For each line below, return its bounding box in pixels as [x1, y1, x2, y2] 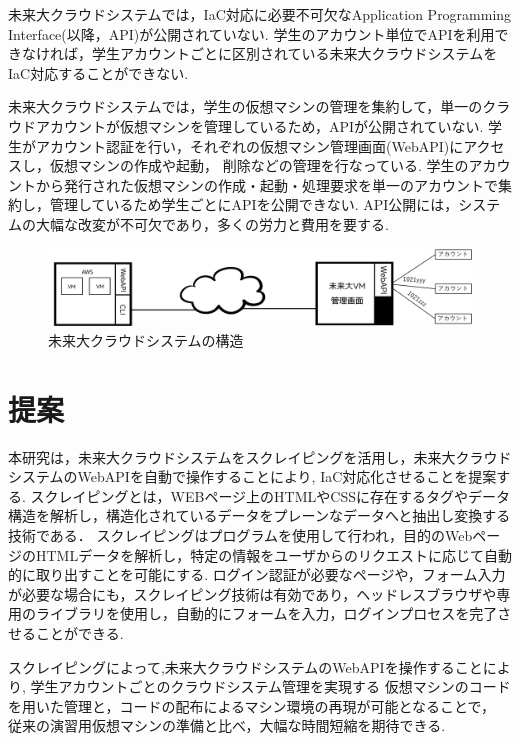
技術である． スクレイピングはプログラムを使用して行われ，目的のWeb [8, 525, 473, 546]
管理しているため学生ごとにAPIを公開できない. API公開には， [49, 194, 459, 215]
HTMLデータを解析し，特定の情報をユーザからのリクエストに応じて [35, 544, 484, 565]
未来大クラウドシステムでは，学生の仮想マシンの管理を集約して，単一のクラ [8, 96, 511, 117]
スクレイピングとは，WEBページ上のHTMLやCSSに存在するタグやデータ [30, 485, 510, 506]
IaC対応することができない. [8, 62, 189, 83]
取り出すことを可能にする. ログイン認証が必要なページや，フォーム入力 [35, 564, 506, 585]
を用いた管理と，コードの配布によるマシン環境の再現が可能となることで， [8, 695, 496, 716]
